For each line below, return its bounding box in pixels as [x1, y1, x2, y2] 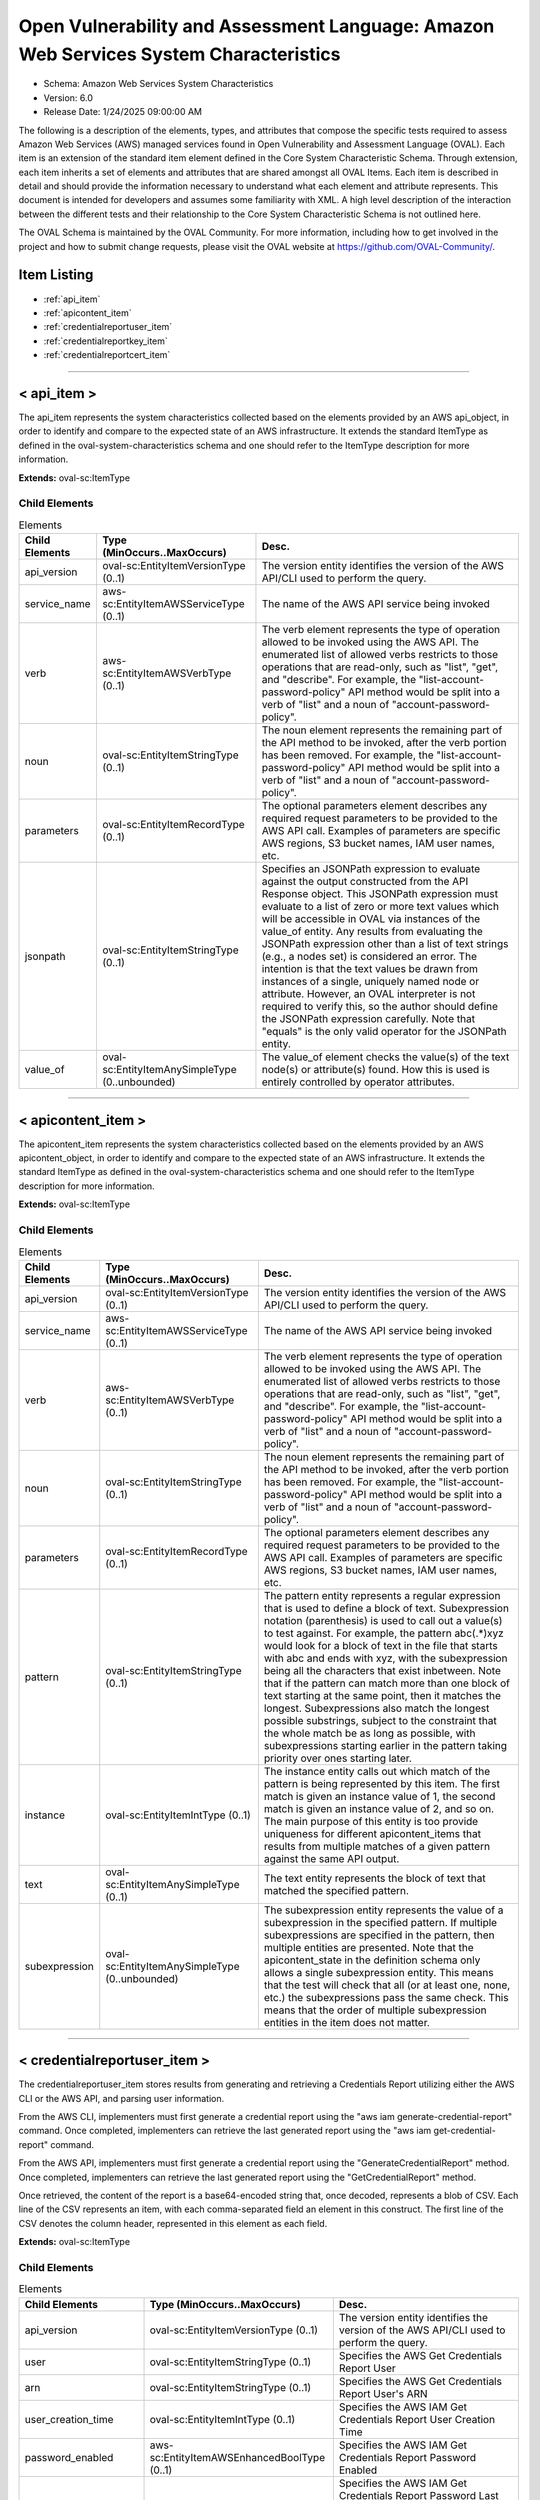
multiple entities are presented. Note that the [263, 1940, 474, 1954]
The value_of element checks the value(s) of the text [261, 1050, 510, 1064]
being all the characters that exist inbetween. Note [263, 1663, 502, 1677]
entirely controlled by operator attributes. [261, 1075, 455, 1089]
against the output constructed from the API [261, 875, 469, 889]
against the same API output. [263, 1851, 400, 1865]
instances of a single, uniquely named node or [261, 975, 480, 989]
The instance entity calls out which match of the [263, 1764, 490, 1778]
